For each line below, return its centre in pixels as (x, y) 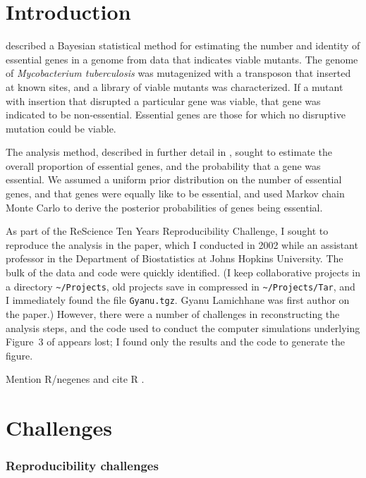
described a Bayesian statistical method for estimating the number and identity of (183, 45)
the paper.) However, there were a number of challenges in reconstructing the (173, 313)
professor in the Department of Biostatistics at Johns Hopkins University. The (175, 258)
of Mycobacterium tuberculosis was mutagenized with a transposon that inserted (178, 73)
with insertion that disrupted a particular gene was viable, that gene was (163, 100)
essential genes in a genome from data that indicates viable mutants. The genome (182, 59)
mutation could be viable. (61, 128)
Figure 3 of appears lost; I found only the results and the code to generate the (175, 342)
